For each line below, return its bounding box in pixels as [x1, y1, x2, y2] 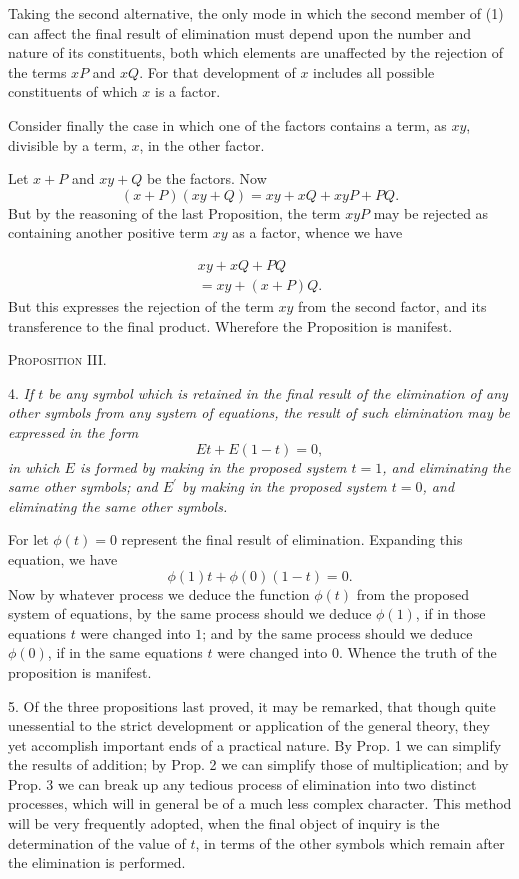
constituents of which [8, 81, 138, 102]
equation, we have [8, 548, 118, 569]
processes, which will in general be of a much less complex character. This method [8, 793, 512, 814]
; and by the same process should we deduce [202, 622, 473, 643]
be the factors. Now [146, 168, 267, 189]
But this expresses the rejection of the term [8, 296, 274, 316]
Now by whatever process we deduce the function [8, 583, 310, 604]
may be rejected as [373, 202, 489, 223]
